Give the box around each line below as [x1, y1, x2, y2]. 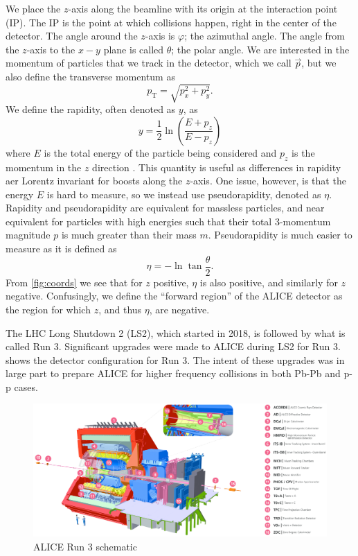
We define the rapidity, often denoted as [6, 102, 176, 116]
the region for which [6, 302, 91, 316]
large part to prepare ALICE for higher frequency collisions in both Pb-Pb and [6, 366, 341, 381]
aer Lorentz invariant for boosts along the [6, 173, 183, 188]
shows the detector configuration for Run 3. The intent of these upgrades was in [6, 352, 345, 367]
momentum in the [6, 159, 82, 174]
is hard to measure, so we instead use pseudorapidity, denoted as [46, 186, 321, 201]
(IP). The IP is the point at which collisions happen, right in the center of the [6, 15, 337, 29]
